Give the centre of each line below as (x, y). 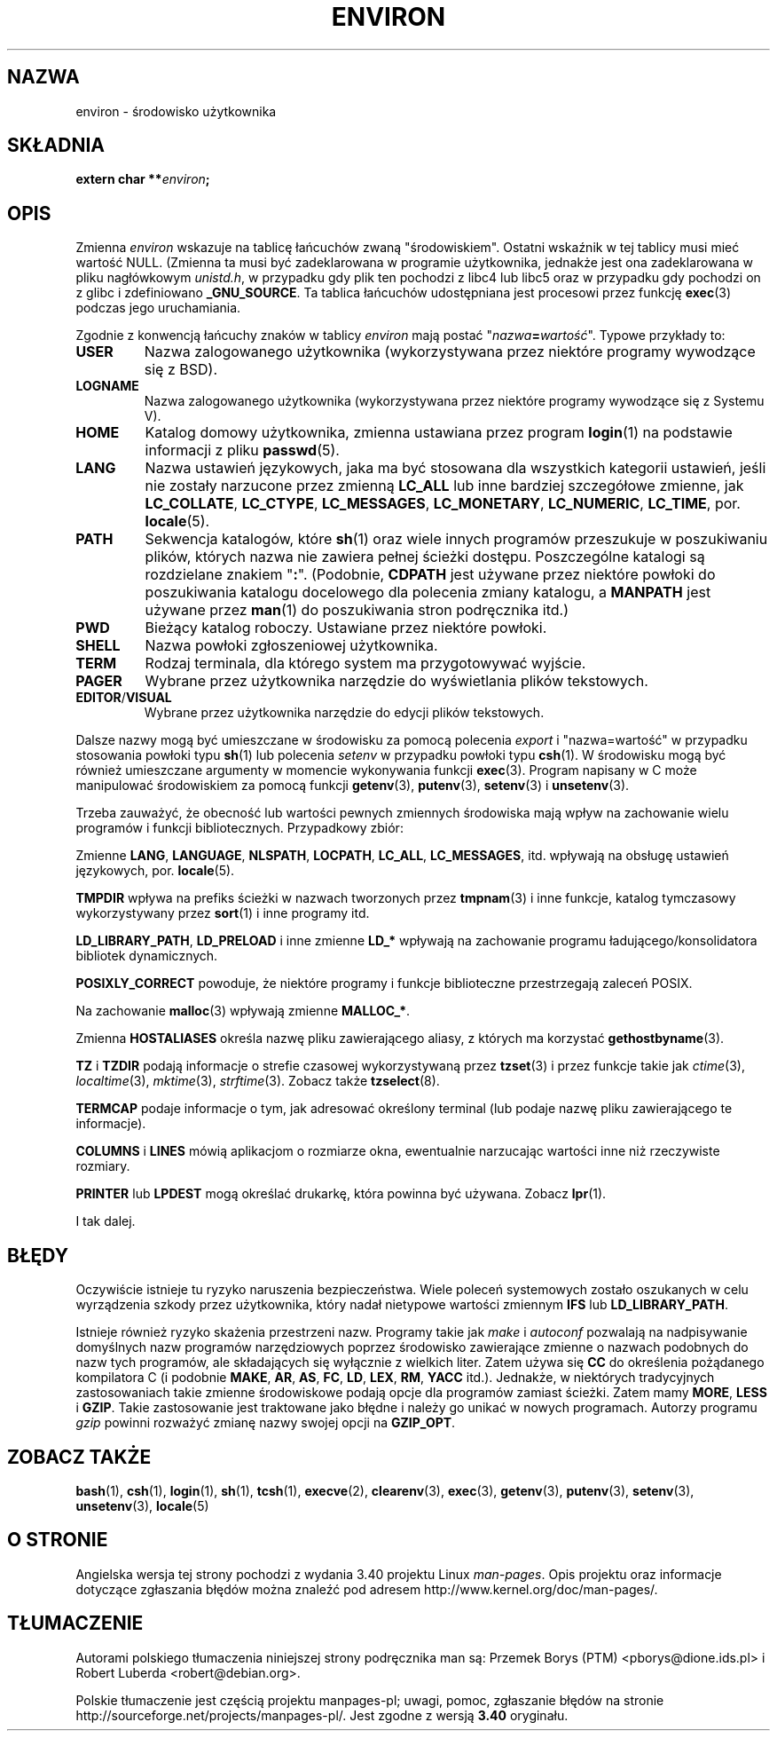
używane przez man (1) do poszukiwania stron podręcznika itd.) (357, 610)
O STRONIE (58, 1540)
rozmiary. (103, 1166)
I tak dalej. (106, 1221)
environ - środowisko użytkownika (176, 111)
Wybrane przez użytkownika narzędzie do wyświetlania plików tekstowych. (396, 681)
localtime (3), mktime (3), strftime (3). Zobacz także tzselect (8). (258, 1081)
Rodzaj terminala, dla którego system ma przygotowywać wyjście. (365, 664)
